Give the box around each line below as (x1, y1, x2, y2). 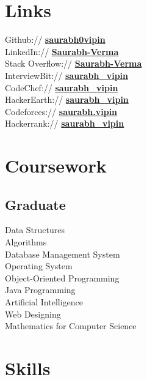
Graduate (5, 195, 66, 214)
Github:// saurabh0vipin (5, 33, 106, 46)
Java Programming (5, 283, 76, 296)
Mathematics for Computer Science (5, 319, 137, 332)
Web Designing (5, 307, 61, 320)
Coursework (5, 153, 107, 178)
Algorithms (5, 236, 47, 248)
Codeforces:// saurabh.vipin (5, 105, 118, 117)
